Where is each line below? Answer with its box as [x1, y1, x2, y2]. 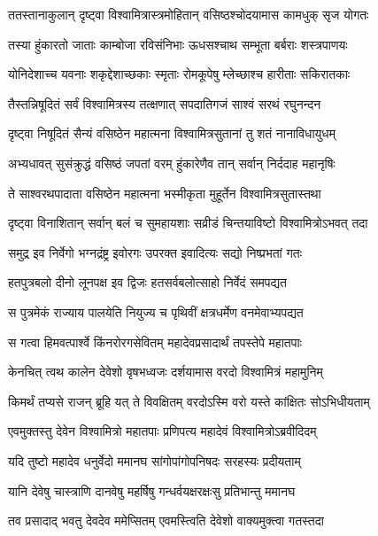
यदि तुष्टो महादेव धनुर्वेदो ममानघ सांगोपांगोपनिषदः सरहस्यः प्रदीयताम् [8, 451, 301, 470]
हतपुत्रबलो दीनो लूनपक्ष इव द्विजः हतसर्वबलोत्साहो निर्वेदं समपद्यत [8, 273, 287, 291]
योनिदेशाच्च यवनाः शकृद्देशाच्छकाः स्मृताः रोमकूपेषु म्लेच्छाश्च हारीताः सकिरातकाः [8, 65, 351, 83]
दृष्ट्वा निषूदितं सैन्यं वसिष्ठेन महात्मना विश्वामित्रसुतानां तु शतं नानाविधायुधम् [8, 124, 336, 143]
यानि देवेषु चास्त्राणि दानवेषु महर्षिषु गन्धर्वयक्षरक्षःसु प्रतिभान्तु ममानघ [8, 481, 296, 500]
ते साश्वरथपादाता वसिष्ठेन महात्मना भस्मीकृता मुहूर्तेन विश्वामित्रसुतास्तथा [8, 183, 321, 202]
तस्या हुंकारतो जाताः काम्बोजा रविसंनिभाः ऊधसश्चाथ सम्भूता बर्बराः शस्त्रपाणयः [8, 35, 348, 53]
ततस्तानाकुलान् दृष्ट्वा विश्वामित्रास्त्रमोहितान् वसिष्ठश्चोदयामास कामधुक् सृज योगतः [8, 5, 369, 23]
